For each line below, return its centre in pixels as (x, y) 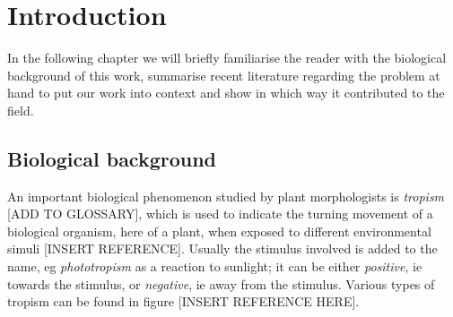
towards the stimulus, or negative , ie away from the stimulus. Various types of (221, 283)
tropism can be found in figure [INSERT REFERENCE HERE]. (183, 301)
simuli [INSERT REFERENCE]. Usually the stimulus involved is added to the (222, 248)
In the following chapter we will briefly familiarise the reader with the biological (227, 58)
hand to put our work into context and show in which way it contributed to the (226, 93)
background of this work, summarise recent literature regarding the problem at (224, 75)
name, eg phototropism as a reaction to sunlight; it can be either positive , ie (215, 266)
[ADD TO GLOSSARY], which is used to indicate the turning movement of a (220, 214)
